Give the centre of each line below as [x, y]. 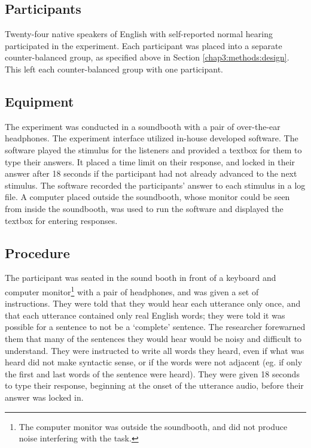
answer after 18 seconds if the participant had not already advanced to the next [151, 173]
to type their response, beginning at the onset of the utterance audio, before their [154, 385]
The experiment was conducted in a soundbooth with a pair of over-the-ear [143, 126]
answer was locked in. [44, 397]
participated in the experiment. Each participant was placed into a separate [144, 45]
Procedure [37, 252]
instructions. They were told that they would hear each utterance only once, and [153, 303]
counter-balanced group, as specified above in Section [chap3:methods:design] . [147, 57]
